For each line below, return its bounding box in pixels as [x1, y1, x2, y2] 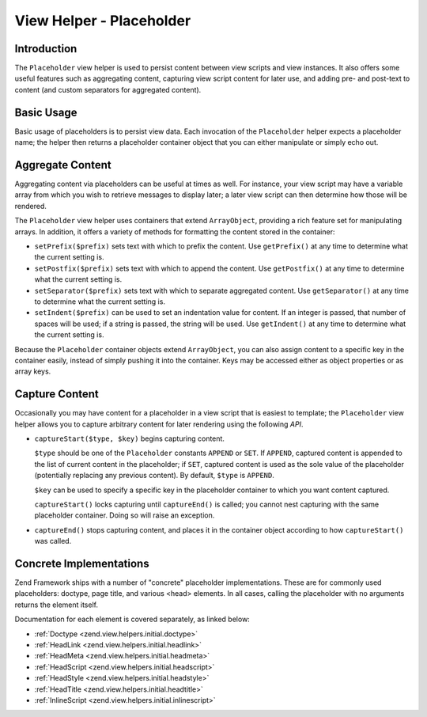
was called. [34, 537, 72, 546]
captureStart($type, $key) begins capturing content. [34, 434, 225, 443]
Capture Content [14, 388, 99, 401]
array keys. [14, 366, 51, 376]
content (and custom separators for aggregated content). [14, 85, 202, 94]
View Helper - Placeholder [14, 12, 191, 29]
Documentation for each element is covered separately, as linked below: [14, 614, 251, 624]
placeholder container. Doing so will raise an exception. [34, 510, 215, 520]
